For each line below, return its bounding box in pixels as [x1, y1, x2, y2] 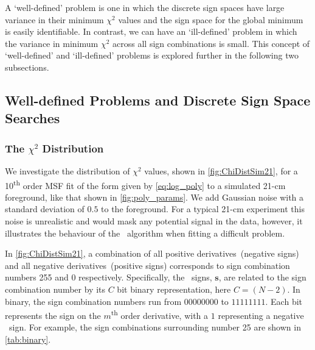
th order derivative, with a [111, 307, 209, 321]
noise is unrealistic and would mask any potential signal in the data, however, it [5, 214, 303, 227]
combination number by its [5, 282, 106, 295]
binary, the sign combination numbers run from [5, 295, 182, 307]
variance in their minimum [5, 13, 104, 26]
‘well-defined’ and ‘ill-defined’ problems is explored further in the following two [5, 49, 299, 62]
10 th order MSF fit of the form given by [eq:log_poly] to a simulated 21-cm [5, 177, 286, 191]
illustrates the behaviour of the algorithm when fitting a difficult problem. [5, 226, 285, 239]
